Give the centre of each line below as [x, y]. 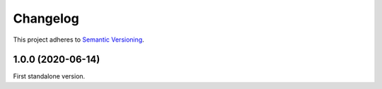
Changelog [46, 18]
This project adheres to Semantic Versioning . [79, 40]
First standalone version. [49, 76]
